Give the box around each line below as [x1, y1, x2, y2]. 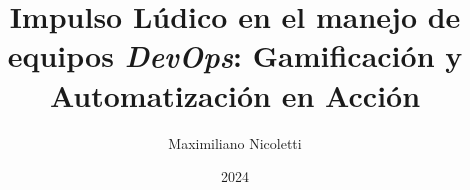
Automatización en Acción [49, 74, 421, 115]
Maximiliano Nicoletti [168, 132, 302, 153]
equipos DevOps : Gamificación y [7, 35, 463, 77]
